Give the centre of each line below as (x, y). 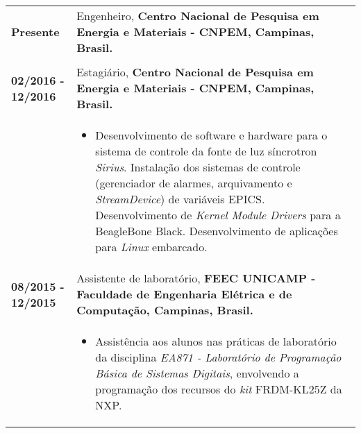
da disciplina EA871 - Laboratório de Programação (218, 357)
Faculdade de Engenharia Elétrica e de (184, 294)
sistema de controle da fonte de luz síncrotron (206, 151)
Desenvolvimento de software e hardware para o (211, 135)
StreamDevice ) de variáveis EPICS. (180, 199)
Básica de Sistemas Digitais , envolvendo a (197, 373)
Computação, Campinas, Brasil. (165, 310)
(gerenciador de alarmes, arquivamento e (194, 183)
